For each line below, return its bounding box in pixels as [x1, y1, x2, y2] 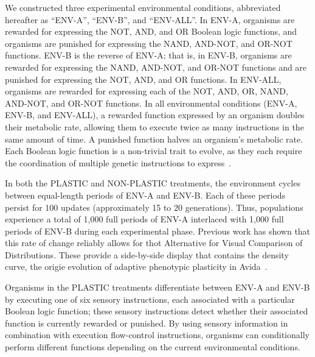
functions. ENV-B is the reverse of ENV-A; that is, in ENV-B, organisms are [5, 49, 292, 62]
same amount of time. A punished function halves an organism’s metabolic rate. [5, 132, 303, 145]
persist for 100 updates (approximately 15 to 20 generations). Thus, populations [5, 200, 303, 213]
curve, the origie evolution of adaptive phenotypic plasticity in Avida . [5, 260, 268, 273]
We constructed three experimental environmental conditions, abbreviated [5, 1, 281, 13]
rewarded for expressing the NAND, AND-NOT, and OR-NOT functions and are [5, 60, 307, 73]
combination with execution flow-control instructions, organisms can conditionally [5, 328, 310, 341]
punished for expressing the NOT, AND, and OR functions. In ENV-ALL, [5, 72, 282, 85]
